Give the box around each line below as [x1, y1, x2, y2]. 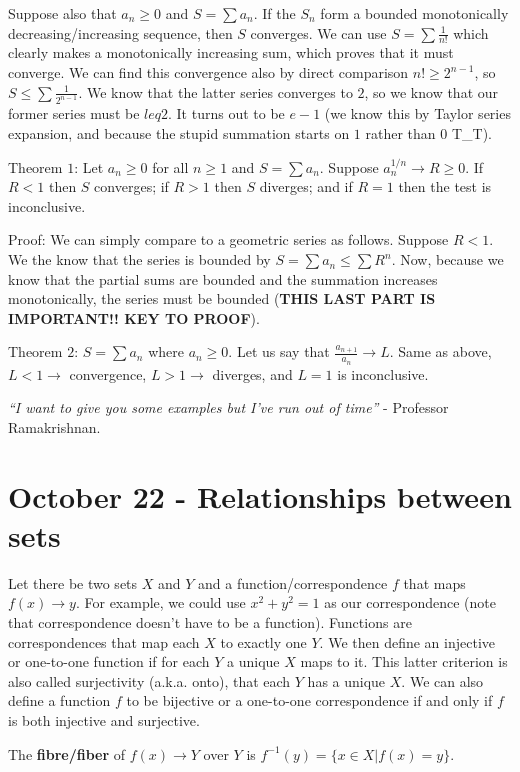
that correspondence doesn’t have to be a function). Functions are [8, 611, 412, 632]
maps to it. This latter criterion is [300, 651, 508, 672]
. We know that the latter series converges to [78, 81, 353, 102]
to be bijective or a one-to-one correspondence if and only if [126, 690, 493, 711]
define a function [8, 690, 111, 711]
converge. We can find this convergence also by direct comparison [8, 62, 409, 83]
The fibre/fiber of [8, 743, 126, 764]
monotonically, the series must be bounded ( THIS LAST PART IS [8, 288, 436, 309]
